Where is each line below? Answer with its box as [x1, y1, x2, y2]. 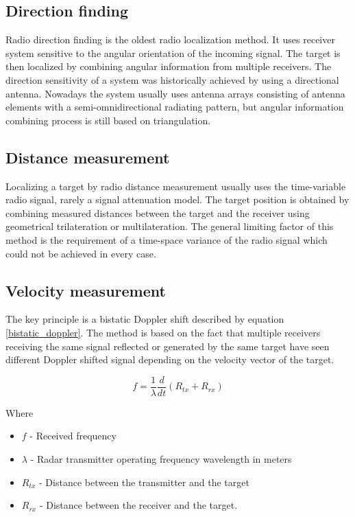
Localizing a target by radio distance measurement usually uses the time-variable [5, 179, 346, 193]
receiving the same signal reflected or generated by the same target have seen [5, 338, 330, 353]
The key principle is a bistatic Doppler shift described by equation [5, 312, 284, 326]
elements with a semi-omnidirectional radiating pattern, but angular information [5, 100, 344, 114]
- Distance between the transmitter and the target [39, 474, 249, 489]
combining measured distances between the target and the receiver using [5, 205, 310, 220]
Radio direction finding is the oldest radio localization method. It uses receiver [5, 32, 335, 47]
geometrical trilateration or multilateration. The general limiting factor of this [5, 219, 334, 233]
